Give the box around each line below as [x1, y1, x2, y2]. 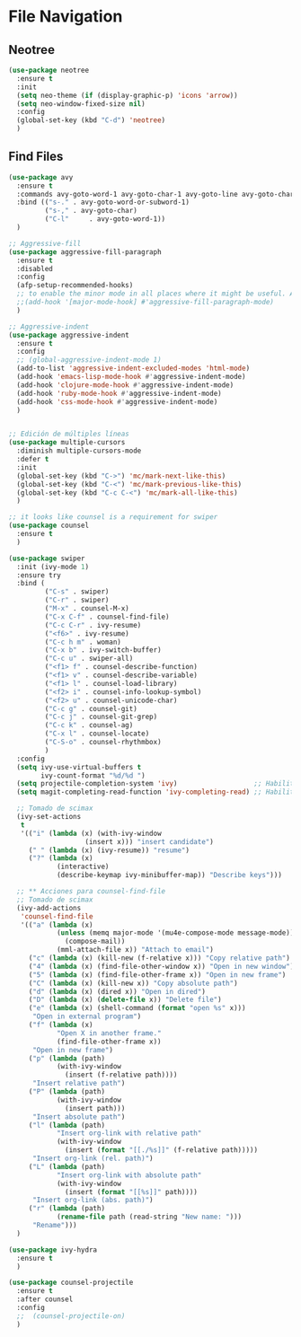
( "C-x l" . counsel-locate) [44, 729, 150, 738]
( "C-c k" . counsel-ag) [44, 721, 134, 730]
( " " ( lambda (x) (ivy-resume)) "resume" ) [28, 846, 190, 855]
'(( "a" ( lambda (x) [20, 920, 93, 929]
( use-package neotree [8, 66, 90, 75]
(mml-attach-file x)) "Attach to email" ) [56, 946, 215, 954]
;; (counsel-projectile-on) [16, 1311, 126, 1321]
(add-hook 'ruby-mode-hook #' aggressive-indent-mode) [16, 389, 222, 398]
